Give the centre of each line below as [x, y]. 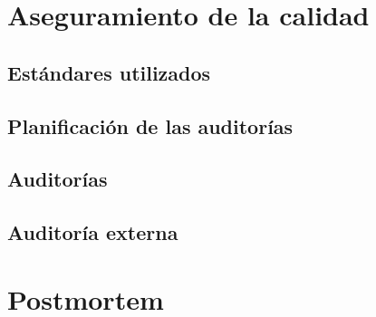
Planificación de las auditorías [150, 125]
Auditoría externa [93, 232]
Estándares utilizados [109, 72]
